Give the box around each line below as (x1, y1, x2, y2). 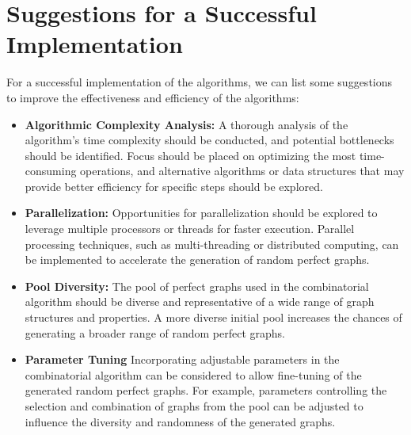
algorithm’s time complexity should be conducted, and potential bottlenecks (25, 132, 394, 148)
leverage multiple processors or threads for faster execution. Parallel (25, 220, 355, 237)
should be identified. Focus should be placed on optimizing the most (25, 147, 356, 163)
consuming (25, 162, 77, 179)
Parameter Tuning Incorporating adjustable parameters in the (25, 351, 340, 368)
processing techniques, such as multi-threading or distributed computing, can (25, 235, 399, 252)
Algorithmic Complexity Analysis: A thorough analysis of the (25, 116, 348, 132)
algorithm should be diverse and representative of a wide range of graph (25, 293, 375, 310)
